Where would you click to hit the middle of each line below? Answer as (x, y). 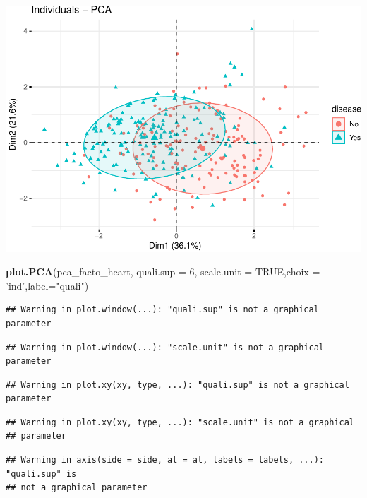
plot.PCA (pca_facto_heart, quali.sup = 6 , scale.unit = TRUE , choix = (163, 272)
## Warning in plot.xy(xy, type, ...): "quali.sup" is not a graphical (178, 385)
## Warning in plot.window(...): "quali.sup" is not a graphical (162, 310)
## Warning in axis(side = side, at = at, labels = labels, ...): (165, 460)
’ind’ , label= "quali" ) (47, 285)
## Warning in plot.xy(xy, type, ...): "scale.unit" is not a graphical (180, 422)
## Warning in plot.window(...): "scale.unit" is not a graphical (165, 347)
